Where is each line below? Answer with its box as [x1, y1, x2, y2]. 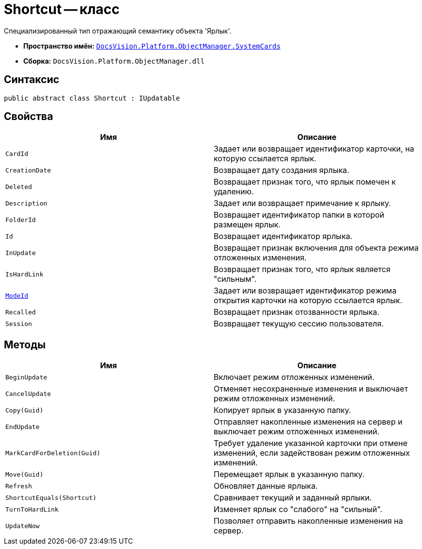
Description [5, 199, 48, 207]
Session [5, 320, 32, 327]
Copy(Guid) [5, 406, 44, 414]
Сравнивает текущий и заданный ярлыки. [214, 493, 372, 503]
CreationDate [5, 166, 51, 174]
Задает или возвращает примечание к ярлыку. [214, 198, 391, 208]
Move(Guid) [5, 470, 44, 478]
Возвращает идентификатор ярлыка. [214, 231, 353, 241]
